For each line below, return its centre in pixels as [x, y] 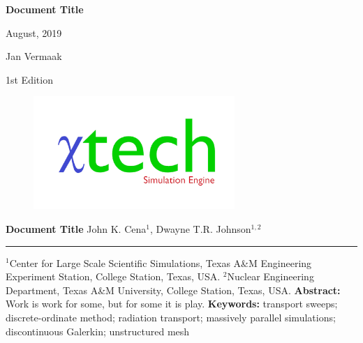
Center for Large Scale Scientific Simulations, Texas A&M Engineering [161, 262]
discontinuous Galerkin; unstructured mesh [98, 331]
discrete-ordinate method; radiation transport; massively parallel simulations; [171, 317]
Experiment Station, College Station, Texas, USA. [113, 276]
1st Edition [29, 79]
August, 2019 [34, 32]
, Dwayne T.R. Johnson [200, 228]
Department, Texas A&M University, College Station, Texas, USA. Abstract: [173, 290]
